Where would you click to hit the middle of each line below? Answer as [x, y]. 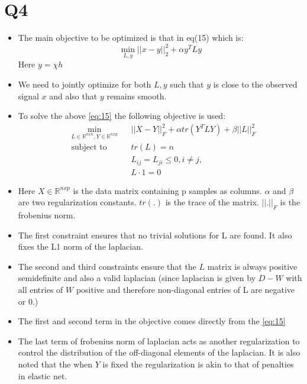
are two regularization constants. [77, 202]
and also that [73, 96]
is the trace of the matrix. [212, 202]
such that [187, 84]
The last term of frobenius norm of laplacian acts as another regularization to [159, 341]
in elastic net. [43, 375]
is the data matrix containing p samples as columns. [167, 190]
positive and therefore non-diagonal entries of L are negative [185, 290]
